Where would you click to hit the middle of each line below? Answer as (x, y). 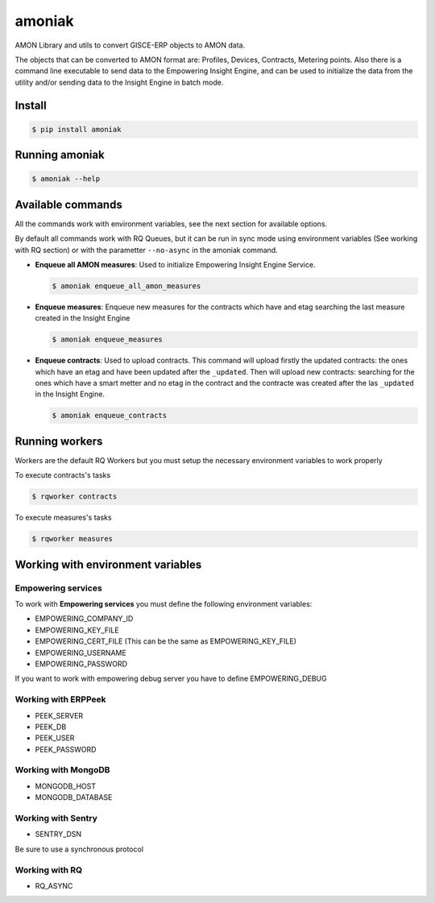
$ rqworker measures (72, 539)
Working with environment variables (108, 564)
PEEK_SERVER (59, 715)
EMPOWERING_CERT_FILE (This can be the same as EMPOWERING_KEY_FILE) (166, 641)
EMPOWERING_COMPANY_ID (84, 619)
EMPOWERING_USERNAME (81, 652)
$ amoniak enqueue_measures (107, 340)
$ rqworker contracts (75, 497)
